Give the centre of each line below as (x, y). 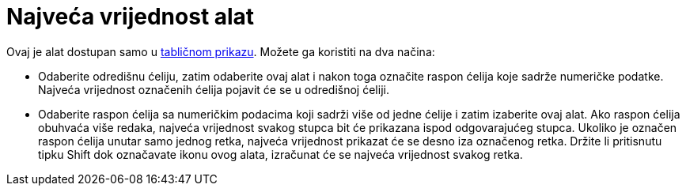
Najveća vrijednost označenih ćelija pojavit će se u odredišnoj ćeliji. (214, 89)
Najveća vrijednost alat (131, 17)
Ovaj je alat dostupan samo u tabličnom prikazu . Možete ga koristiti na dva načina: (221, 51)
